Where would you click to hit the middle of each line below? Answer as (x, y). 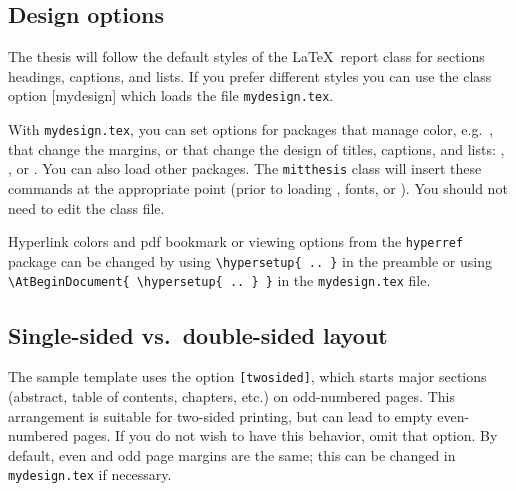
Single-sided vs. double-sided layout (198, 334)
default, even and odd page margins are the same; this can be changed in (232, 454)
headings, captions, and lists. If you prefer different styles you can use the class (250, 75)
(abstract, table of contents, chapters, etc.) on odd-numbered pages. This (231, 395)
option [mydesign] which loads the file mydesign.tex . (171, 95)
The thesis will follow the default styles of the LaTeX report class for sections (246, 56)
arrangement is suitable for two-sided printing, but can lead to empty (220, 415)
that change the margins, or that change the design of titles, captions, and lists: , (256, 148)
